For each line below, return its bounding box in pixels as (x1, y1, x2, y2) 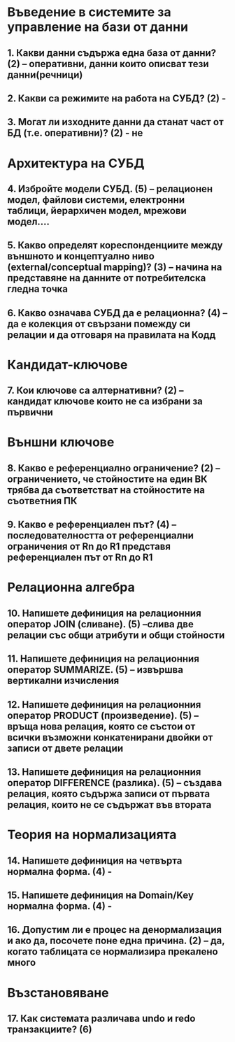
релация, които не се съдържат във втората (7, 799, 212, 811)
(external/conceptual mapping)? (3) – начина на (7, 262, 222, 273)
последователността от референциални (7, 529, 194, 542)
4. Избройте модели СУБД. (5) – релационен (7, 183, 213, 194)
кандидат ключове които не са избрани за (7, 396, 203, 408)
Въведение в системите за (7, 4, 171, 20)
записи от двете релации (7, 742, 124, 754)
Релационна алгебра (7, 580, 135, 595)
